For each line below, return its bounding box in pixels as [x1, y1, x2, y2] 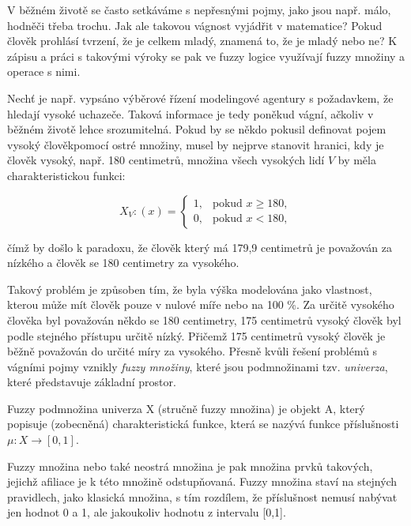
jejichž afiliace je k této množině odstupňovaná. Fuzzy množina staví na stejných [7, 473, 398, 490]
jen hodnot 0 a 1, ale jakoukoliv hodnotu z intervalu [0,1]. [7, 504, 286, 520]
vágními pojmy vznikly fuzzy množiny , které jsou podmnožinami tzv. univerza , [7, 358, 388, 374]
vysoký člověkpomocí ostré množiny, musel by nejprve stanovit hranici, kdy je [7, 136, 384, 152]
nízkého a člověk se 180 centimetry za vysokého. [7, 254, 239, 271]
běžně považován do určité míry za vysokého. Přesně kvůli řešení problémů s [7, 343, 378, 359]
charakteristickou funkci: [7, 167, 126, 183]
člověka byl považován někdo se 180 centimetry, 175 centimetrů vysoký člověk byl [7, 311, 402, 328]
